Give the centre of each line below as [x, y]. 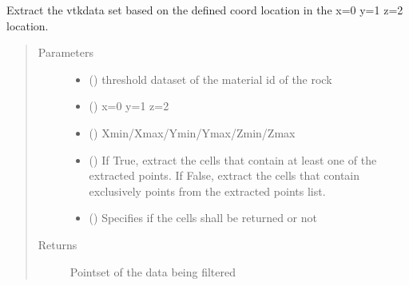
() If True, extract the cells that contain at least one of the [233, 159]
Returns [58, 244]
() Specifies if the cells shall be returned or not [203, 218]
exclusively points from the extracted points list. [207, 191]
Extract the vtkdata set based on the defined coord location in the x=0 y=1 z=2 [205, 10]
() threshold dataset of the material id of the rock [210, 79]
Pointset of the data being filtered [153, 271]
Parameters [66, 52]
